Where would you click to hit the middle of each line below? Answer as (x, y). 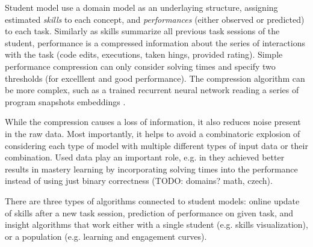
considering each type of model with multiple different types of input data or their (156, 145)
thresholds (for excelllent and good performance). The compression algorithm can (155, 78)
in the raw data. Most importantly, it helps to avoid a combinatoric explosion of (153, 133)
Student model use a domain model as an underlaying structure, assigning (141, 7)
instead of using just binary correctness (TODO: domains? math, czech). (139, 181)
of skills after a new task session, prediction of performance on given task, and (149, 212)
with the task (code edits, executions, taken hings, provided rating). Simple (144, 54)
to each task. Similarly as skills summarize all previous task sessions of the (142, 31)
